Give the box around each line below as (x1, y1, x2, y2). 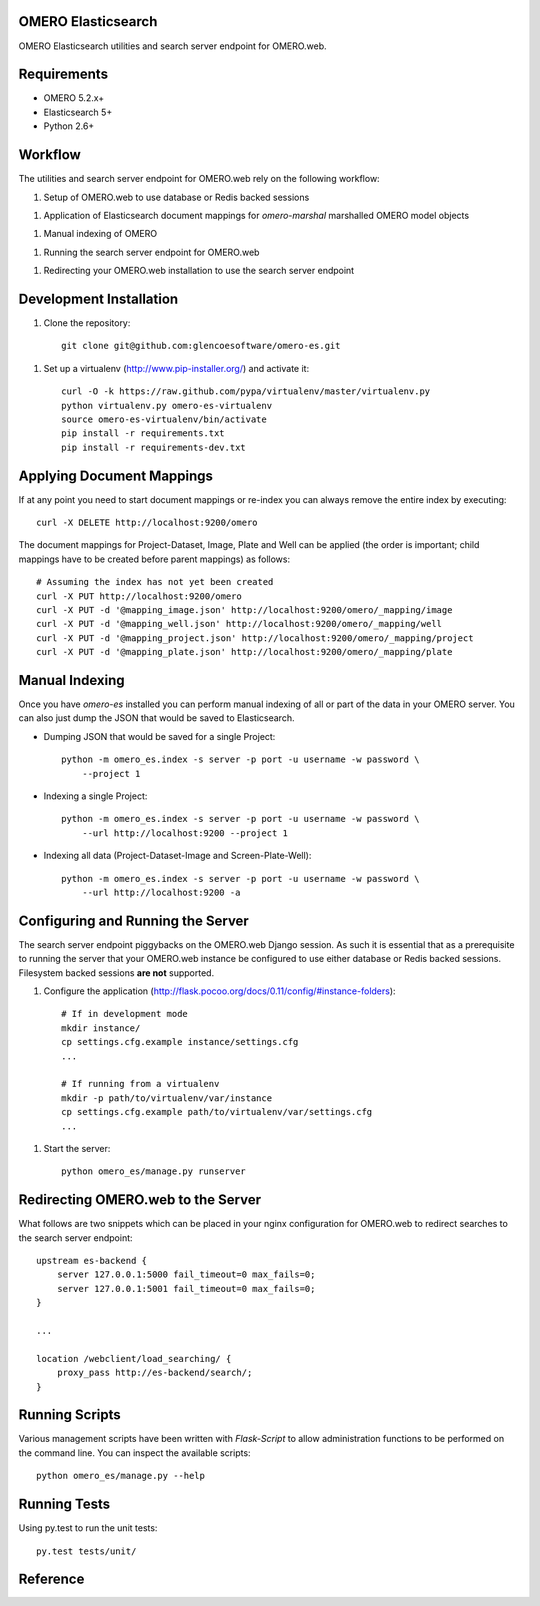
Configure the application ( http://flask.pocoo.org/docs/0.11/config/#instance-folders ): (43, 985, 396, 997)
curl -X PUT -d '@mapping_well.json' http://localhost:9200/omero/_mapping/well (36, 618, 443, 630)
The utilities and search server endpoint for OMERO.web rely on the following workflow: (18, 173, 380, 185)
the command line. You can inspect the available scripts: (18, 1446, 251, 1459)
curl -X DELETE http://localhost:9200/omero (36, 517, 259, 528)
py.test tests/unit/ (36, 1545, 137, 1557)
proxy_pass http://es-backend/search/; (56, 1367, 253, 1379)
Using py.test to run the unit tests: (18, 1522, 158, 1534)
